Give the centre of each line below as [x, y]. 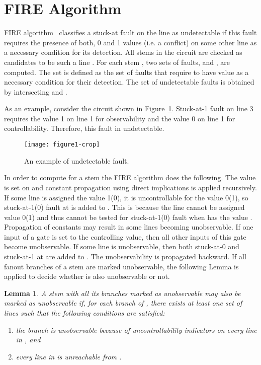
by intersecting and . [36, 91]
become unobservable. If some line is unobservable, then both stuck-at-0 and [122, 246]
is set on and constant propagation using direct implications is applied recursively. [130, 187]
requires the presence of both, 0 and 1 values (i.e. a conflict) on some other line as [130, 42]
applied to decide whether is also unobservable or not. [87, 276]
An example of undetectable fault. [77, 160]
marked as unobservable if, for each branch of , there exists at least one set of [123, 303]
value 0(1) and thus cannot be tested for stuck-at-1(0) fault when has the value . [128, 217]
